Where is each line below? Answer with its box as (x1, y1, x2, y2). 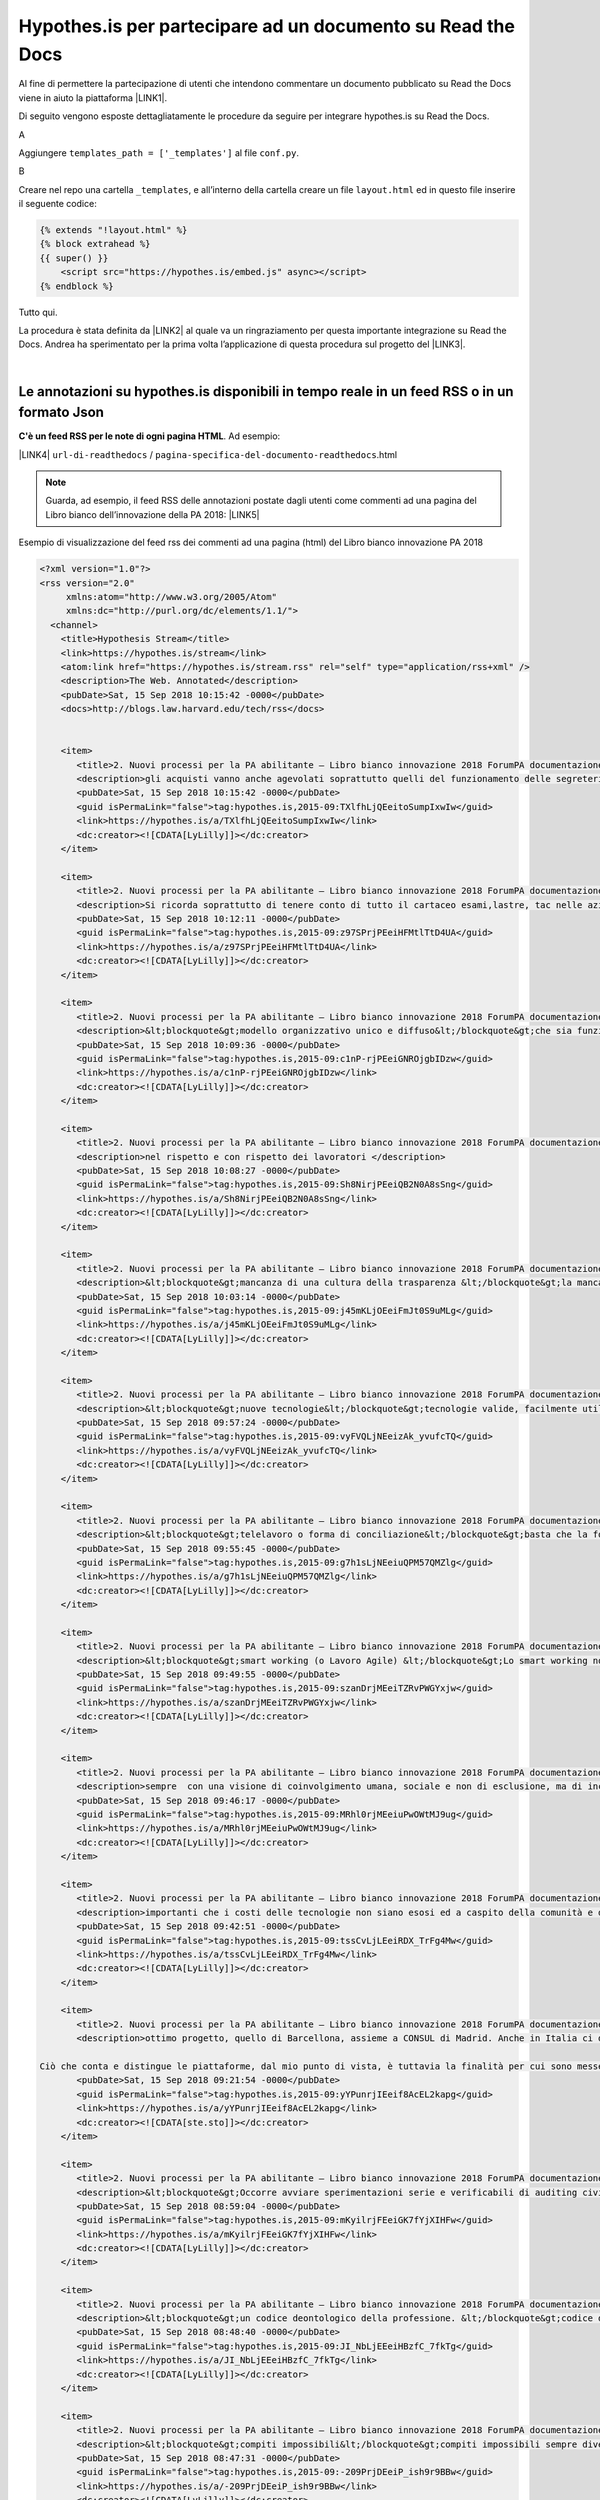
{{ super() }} (39, 252, 109, 264)
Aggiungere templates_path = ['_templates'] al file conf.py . (18, 146, 300, 159)
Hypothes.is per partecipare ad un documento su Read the (18, 15, 515, 37)
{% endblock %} (39, 280, 114, 292)
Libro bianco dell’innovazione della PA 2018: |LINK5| (45, 508, 260, 520)
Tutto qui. (18, 306, 58, 318)
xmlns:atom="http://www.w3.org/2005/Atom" (65, 591, 277, 602)
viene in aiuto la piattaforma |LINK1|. (18, 91, 168, 104)
